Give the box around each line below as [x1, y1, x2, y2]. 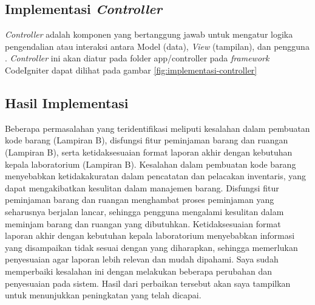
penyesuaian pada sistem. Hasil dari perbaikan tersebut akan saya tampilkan [5, 276, 291, 289]
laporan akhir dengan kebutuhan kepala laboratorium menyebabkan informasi [5, 229, 295, 242]
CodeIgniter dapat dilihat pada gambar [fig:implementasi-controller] [5, 63, 257, 76]
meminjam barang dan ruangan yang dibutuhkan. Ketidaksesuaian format [5, 217, 281, 230]
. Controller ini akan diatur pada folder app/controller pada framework [5, 52, 269, 64]
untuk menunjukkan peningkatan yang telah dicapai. [5, 289, 202, 301]
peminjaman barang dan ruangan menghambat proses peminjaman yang [5, 193, 274, 206]
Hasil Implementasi [5, 93, 129, 112]
